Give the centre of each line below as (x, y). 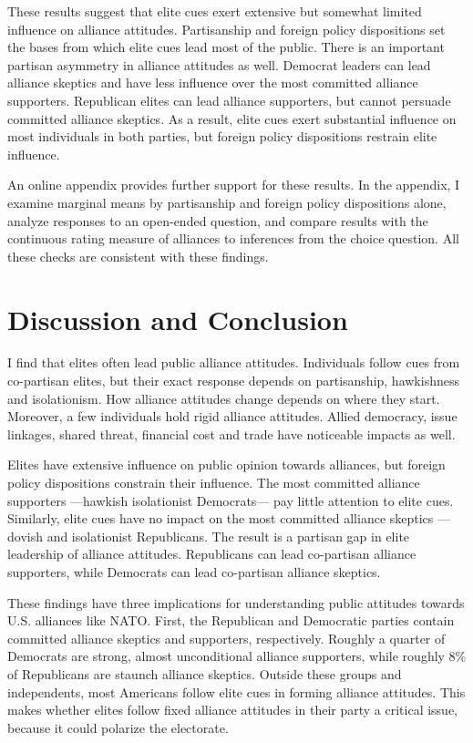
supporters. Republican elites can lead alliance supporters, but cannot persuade (229, 100)
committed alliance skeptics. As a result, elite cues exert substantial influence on (232, 118)
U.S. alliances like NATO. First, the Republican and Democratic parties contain (231, 620)
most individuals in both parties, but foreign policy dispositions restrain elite (222, 136)
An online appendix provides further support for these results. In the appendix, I (234, 185)
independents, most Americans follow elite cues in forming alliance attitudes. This (236, 691)
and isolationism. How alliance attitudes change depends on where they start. (224, 398)
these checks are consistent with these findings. (138, 256)
